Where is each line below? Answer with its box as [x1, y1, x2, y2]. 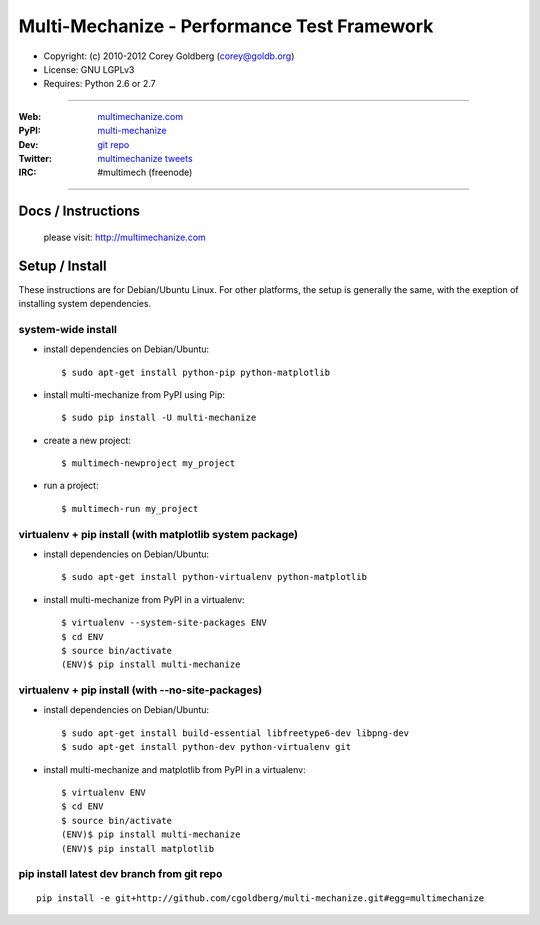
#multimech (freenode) [97, 166, 193, 179]
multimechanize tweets [97, 152, 194, 164]
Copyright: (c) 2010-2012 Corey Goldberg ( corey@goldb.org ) [43, 50, 295, 62]
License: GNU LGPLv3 [43, 63, 135, 75]
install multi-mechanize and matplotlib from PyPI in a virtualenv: [43, 763, 306, 775]
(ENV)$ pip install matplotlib [61, 843, 215, 854]
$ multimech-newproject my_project [61, 458, 236, 469]
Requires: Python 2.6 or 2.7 [43, 78, 156, 90]
